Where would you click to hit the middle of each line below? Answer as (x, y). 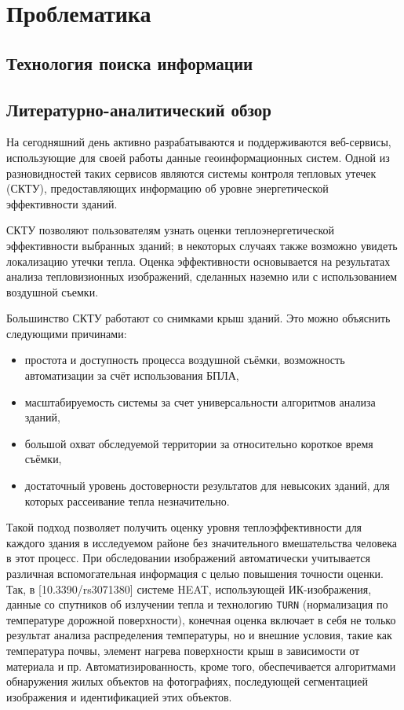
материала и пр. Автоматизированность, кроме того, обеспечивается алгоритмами (201, 666)
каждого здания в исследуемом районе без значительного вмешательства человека (202, 542)
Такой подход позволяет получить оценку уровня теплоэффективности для (184, 527)
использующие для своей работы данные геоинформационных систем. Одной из (198, 157)
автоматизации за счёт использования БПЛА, (132, 375)
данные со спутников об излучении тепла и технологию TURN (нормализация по (197, 604)
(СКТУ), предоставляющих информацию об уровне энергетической (167, 188)
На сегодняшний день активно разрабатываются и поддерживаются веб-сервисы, (199, 142)
